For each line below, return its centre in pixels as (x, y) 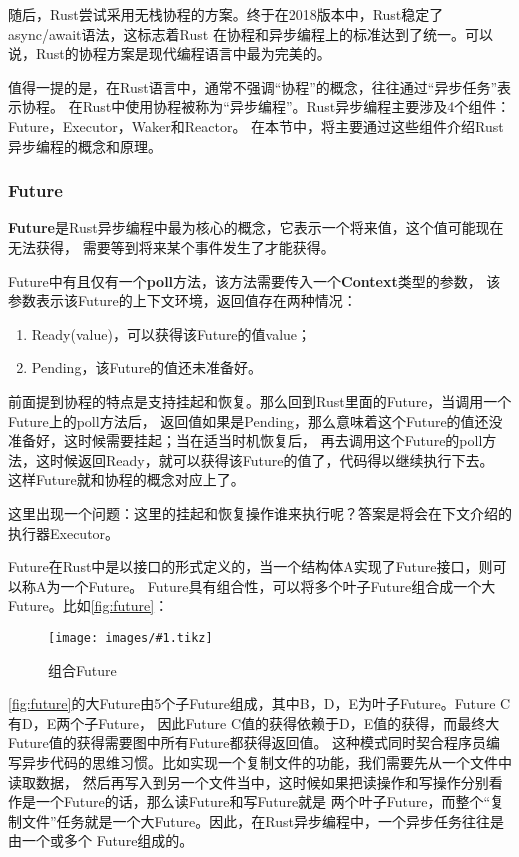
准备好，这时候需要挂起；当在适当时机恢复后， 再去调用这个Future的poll (245, 440)
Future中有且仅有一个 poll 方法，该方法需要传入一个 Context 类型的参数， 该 (254, 280)
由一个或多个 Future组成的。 (101, 840)
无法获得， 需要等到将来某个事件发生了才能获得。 (171, 246)
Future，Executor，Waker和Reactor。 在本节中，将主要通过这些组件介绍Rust (256, 125)
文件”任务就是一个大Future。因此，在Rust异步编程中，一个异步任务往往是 (262, 820)
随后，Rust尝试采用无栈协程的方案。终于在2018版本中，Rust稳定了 (226, 14)
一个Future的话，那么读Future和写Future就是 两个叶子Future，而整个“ (263, 801)
